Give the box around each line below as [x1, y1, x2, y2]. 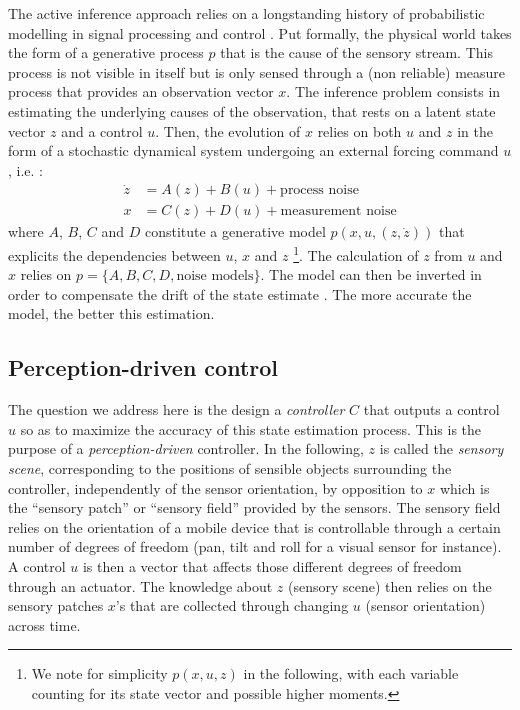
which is [439, 477, 490, 498]
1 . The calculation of [293, 242, 419, 265]
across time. [8, 614, 81, 635]
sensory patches [8, 595, 104, 616]
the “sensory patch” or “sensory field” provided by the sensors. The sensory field [8, 497, 501, 518]
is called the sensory [379, 438, 504, 459]
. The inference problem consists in [286, 81, 501, 102]
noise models [176, 269, 254, 284]
